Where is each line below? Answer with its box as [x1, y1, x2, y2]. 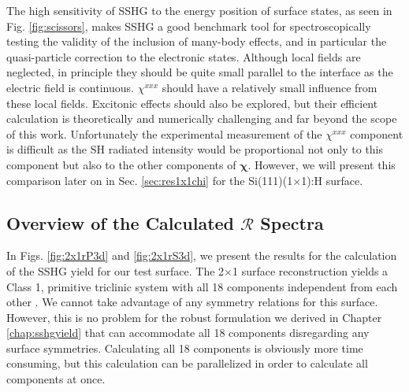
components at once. [6, 371, 106, 387]
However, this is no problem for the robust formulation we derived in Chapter [6, 309, 382, 325]
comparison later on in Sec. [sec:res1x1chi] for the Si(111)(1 [6, 172, 293, 188]
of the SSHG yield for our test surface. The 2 [6, 262, 225, 279]
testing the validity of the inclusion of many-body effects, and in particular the [6, 33, 387, 50]
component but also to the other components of [6, 156, 236, 172]
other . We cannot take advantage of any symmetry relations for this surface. [6, 294, 378, 310]
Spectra [260, 210, 324, 235]
